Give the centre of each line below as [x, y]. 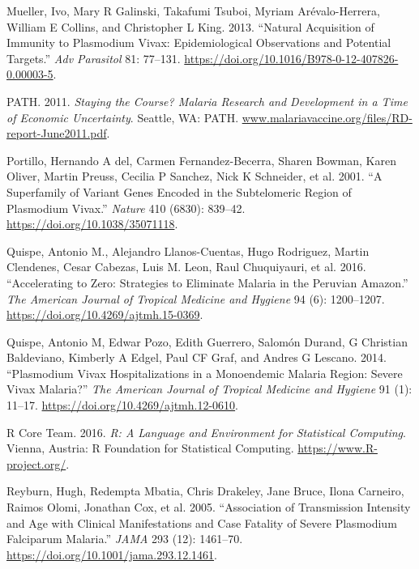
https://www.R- [338, 448]
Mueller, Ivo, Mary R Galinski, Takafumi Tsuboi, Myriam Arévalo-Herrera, [193, 11]
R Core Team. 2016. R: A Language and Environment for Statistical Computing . [206, 432]
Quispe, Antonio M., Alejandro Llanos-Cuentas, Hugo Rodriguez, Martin [188, 251]
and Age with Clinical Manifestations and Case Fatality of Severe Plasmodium [202, 522]
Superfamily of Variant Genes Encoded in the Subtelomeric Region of [179, 191]
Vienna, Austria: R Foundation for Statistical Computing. [150, 448]
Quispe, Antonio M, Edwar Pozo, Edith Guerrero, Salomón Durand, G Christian [207, 341]
